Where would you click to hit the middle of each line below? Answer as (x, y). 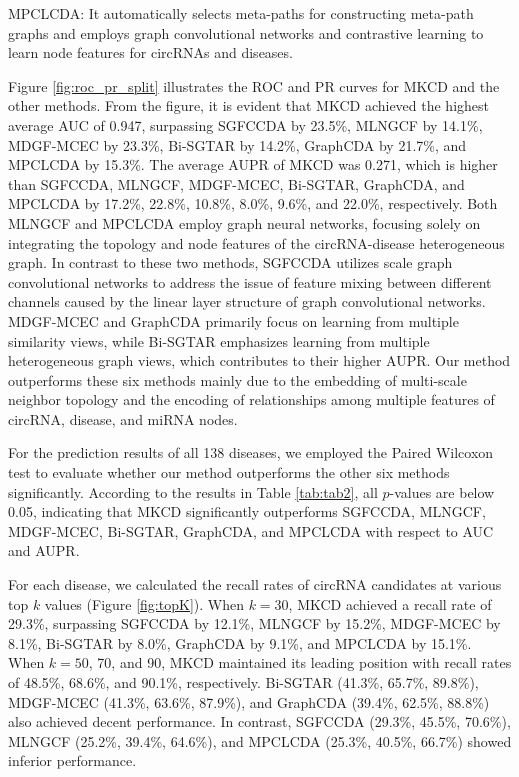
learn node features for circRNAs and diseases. (150, 52)
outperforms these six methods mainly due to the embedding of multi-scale (237, 379)
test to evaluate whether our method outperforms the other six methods (229, 472)
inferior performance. (72, 760)
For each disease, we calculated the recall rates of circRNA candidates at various (255, 584)
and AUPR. (44, 550)
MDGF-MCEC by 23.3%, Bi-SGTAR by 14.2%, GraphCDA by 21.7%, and (237, 144)
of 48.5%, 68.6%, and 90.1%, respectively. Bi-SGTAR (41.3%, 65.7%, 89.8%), (243, 682)
